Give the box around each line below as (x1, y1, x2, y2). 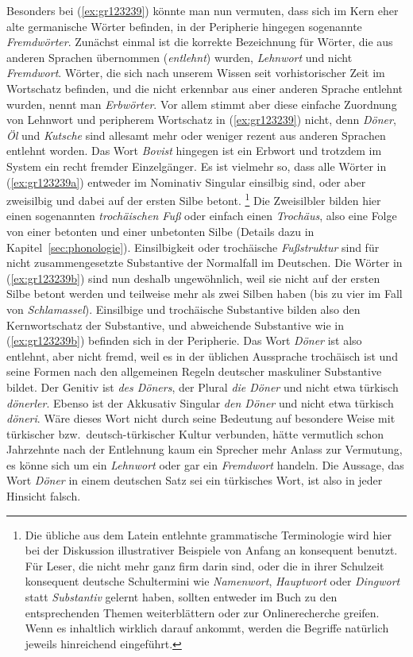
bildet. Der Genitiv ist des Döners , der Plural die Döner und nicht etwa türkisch (6, 378, 399, 395)
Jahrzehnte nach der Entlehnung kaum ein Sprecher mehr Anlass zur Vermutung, (6, 441, 403, 458)
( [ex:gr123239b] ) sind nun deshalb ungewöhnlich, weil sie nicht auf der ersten (6, 269, 380, 286)
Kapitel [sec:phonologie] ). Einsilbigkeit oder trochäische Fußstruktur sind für (6, 238, 380, 255)
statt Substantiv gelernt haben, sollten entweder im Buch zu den (25, 589, 338, 605)
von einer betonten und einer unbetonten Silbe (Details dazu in (6, 222, 315, 239)
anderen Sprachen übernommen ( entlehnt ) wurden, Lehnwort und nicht (6, 48, 353, 65)
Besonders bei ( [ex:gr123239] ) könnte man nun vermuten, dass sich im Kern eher (6, 2, 399, 18)
